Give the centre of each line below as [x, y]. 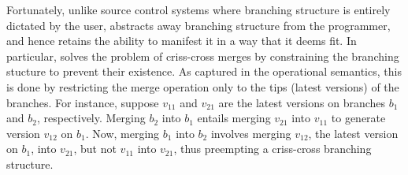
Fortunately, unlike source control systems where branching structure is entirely [198, 9]
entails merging [234, 118]
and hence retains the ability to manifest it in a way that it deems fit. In [182, 41]
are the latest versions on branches [302, 102]
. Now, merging [122, 133]
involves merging [251, 133]
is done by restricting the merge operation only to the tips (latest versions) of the [203, 86]
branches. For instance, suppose [83, 102]
